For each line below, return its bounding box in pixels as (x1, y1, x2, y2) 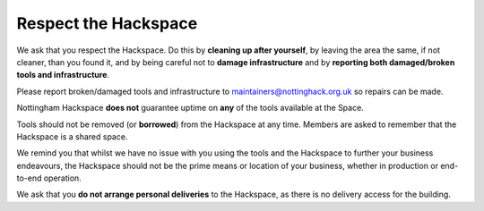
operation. (43, 173, 82, 183)
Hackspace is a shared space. (16, 131, 128, 142)
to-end (16, 173, 42, 183)
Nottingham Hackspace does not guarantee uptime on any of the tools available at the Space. (16, 103, 365, 114)
